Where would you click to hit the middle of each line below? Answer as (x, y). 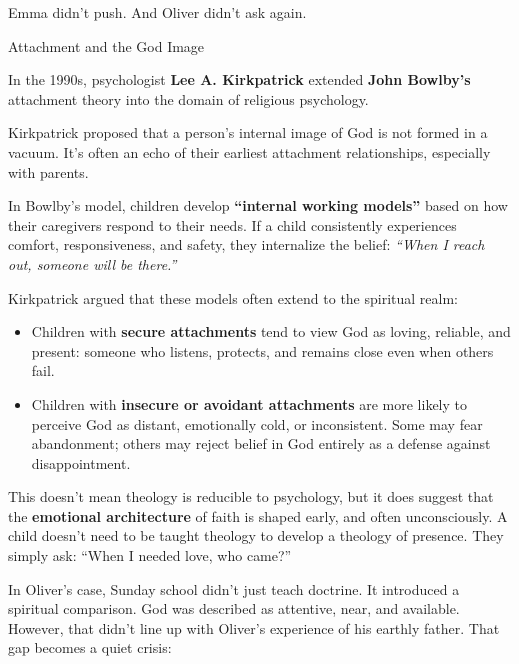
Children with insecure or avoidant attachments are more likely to (249, 403)
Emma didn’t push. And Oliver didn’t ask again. (157, 12)
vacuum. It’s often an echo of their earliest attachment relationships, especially (249, 151)
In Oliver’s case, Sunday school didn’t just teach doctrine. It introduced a (234, 588)
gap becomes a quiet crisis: (90, 647)
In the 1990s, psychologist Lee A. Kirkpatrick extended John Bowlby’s (239, 79)
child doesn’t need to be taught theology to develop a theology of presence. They (256, 535)
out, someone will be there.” (92, 263)
